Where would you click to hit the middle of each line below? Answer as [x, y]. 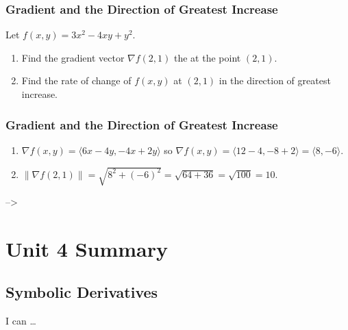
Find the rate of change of [76, 80]
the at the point [207, 57]
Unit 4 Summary [87, 248]
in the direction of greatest [275, 80]
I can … [21, 321]
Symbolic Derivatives [82, 292]
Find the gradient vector [73, 57]
